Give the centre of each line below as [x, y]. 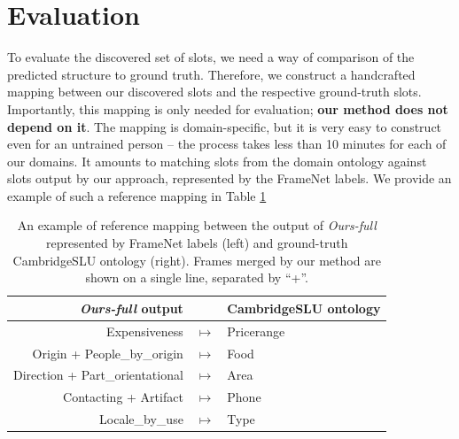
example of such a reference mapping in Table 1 [137, 195]
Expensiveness [145, 331]
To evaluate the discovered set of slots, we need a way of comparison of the [211, 57]
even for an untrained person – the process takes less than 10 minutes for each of [227, 144]
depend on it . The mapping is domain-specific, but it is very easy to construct [225, 126]
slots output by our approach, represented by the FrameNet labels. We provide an [229, 178]
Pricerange [256, 331]
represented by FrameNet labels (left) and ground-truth [197, 243]
